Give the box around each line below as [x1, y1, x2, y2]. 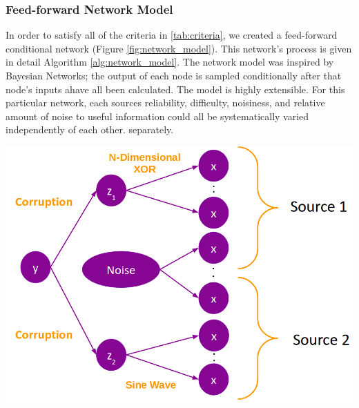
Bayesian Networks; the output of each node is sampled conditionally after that [6, 68, 342, 82]
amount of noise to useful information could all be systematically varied [6, 108, 309, 123]
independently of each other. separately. [6, 122, 174, 137]
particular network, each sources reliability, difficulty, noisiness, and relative [6, 95, 325, 110]
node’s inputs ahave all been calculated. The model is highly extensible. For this [6, 81, 345, 96]
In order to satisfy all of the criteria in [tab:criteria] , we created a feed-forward [6, 28, 338, 42]
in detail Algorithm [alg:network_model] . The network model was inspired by [6, 55, 334, 69]
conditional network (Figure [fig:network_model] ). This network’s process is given [6, 41, 352, 55]
